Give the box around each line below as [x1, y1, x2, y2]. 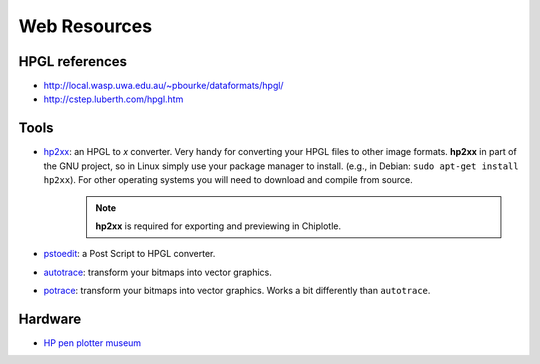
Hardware [18, 310, 82, 327]
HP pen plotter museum [43, 337, 142, 349]
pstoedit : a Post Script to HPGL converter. [43, 248, 216, 260]
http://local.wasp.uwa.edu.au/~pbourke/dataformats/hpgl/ [43, 80, 284, 92]
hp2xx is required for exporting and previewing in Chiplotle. [95, 220, 342, 232]
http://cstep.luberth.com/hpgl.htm [43, 93, 184, 105]
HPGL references [18, 53, 128, 70]
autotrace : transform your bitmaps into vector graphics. [43, 266, 272, 278]
